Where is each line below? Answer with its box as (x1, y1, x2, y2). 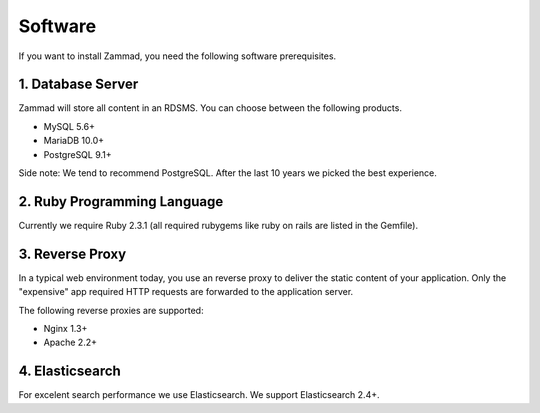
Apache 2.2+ (43, 336, 97, 349)
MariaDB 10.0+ (43, 135, 105, 147)
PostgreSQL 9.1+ (43, 148, 112, 160)
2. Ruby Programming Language (18, 193, 224, 210)
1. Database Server (18, 76, 139, 93)
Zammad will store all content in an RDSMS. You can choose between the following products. (18, 102, 402, 114)
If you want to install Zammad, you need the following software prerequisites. (18, 50, 337, 62)
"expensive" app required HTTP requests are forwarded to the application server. (18, 286, 354, 298)
